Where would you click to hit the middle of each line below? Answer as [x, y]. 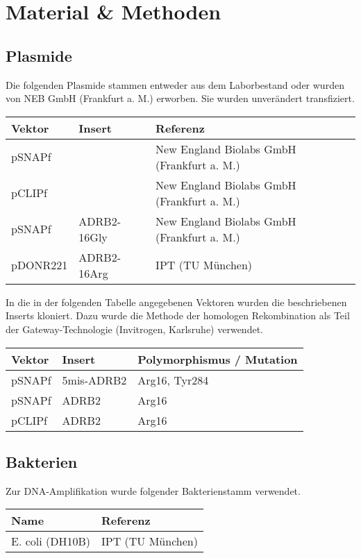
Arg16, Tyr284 [173, 380]
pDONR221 [40, 265]
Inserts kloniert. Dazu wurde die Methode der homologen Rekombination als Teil [178, 315]
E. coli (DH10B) [51, 541]
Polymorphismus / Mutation [218, 359]
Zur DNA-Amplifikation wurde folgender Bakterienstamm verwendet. [153, 490]
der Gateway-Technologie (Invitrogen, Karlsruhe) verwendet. [134, 329]
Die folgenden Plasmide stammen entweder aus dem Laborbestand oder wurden [175, 84]
